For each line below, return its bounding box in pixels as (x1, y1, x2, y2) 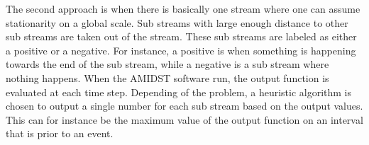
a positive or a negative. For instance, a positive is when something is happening (6, 42, 356, 57)
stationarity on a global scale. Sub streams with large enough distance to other (6, 15, 348, 30)
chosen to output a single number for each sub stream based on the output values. (6, 98, 363, 113)
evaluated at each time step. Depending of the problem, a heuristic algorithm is (6, 84, 352, 99)
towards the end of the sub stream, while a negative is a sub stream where (6, 57, 329, 71)
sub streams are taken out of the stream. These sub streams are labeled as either (6, 29, 357, 44)
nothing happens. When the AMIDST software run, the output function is (6, 70, 329, 85)
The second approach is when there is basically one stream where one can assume (6, 1, 360, 16)
